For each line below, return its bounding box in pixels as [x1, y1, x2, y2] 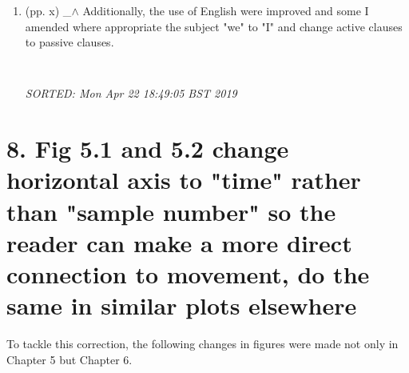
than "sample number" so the [6, 195, 336, 227]
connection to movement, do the [6, 257, 370, 290]
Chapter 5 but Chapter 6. [6, 351, 133, 367]
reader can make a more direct [6, 226, 352, 259]
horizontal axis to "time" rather [6, 163, 361, 196]
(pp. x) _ [25, 2, 72, 18]
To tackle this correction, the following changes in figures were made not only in [6, 335, 399, 352]
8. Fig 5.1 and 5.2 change [6, 132, 289, 165]
